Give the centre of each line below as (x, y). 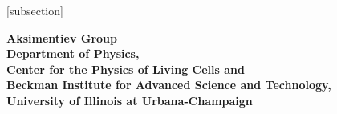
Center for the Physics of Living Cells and (126, 69)
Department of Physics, (73, 53)
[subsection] (35, 10)
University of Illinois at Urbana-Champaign (130, 100)
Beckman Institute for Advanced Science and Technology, (169, 85)
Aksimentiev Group (62, 37)
